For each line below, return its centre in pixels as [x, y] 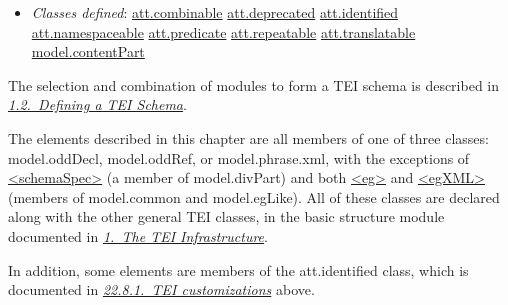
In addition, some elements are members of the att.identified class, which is [238, 269]
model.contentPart [88, 51]
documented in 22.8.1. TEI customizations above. [161, 289]
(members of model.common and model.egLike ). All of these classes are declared [254, 196]
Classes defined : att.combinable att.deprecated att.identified [215, 12]
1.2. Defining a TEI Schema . [97, 104]
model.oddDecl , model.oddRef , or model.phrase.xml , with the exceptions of [239, 157]
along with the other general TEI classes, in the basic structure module [226, 216]
